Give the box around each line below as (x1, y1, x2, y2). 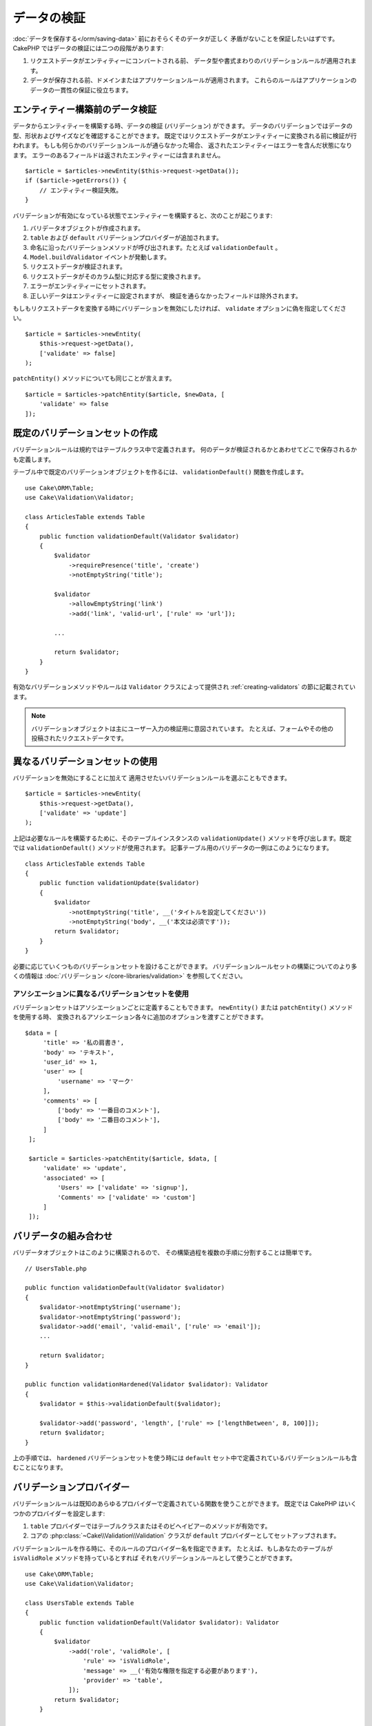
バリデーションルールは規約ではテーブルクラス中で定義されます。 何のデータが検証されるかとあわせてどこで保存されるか (12, 445, 358, 454)
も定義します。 (12, 455, 55, 463)
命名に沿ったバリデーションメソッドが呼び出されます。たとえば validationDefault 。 (30, 243, 282, 251)
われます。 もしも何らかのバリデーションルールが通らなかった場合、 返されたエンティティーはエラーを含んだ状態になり (12, 142, 353, 150)
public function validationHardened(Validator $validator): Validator (25, 1381, 269, 1388)
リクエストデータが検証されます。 (30, 262, 127, 271)
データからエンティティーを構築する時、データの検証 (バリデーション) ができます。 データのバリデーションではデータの (12, 122, 353, 130)
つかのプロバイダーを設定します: (12, 1509, 105, 1517)
